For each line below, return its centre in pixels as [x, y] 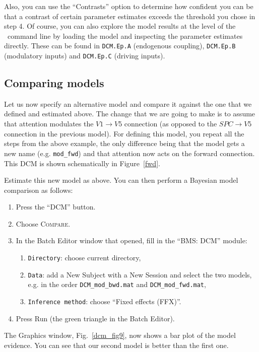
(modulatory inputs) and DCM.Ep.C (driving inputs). [85, 56]
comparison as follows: [39, 190]
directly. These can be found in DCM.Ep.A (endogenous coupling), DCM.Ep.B [120, 46]
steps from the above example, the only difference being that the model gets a [124, 143]
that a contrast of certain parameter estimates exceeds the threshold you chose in [130, 16]
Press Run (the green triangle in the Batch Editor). [95, 318]
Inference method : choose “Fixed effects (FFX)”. [105, 301]
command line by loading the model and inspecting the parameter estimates [125, 36]
